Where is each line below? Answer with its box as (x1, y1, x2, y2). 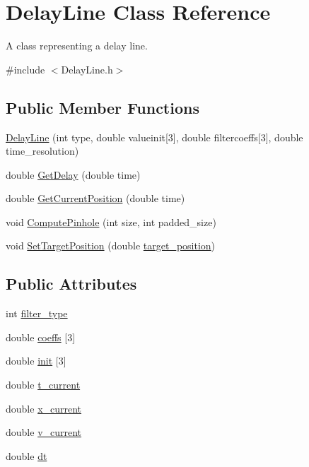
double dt (6, 448, 47, 463)
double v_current (6, 425, 82, 439)
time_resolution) (6, 143, 79, 158)
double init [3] (6, 353, 66, 368)
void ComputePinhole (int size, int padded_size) (6, 214, 216, 229)
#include (6, 61, 45, 76)
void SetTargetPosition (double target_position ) (6, 238, 216, 253)
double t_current (6, 377, 81, 392)
